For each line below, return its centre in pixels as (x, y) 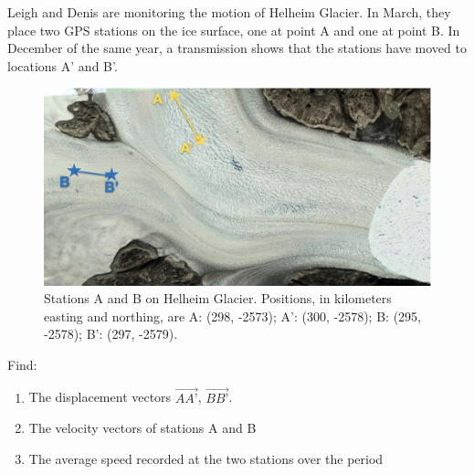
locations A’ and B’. (63, 65)
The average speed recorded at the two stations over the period (206, 458)
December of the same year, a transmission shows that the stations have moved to (237, 48)
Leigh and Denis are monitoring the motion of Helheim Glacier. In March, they (229, 12)
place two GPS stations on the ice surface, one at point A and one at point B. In (234, 30)
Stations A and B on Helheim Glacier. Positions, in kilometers (218, 298)
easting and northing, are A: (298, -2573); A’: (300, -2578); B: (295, (232, 316)
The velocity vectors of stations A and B (142, 428)
